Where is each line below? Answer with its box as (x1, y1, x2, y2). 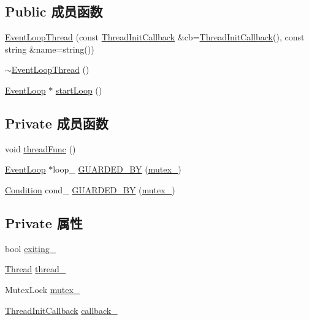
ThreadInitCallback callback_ (5, 303, 118, 316)
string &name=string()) (5, 42, 94, 55)
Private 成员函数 (5, 113, 109, 132)
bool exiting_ (5, 242, 56, 255)
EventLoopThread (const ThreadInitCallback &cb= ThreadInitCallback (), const (5, 31, 305, 43)
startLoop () (55, 83, 102, 96)
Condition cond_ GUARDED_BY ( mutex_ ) (5, 183, 175, 196)
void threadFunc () (5, 142, 76, 155)
